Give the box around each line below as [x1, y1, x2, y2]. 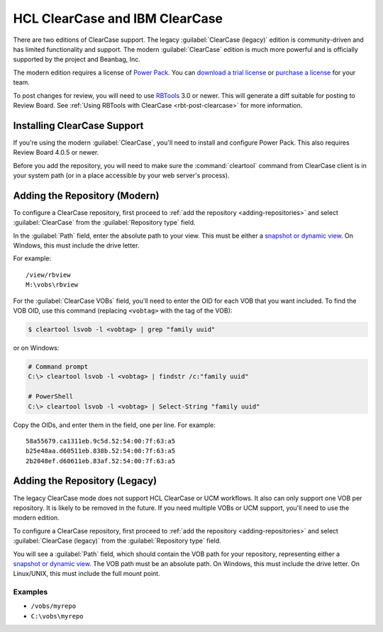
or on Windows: [13, 343, 60, 352]
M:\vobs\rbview [26, 281, 79, 289]
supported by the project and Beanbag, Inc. [13, 55, 141, 64]
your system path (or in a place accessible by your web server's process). [13, 171, 230, 179]
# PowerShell [28, 392, 74, 401]
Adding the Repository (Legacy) [13, 475, 157, 487]
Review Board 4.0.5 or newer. [13, 148, 99, 157]
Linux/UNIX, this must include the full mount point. [13, 570, 160, 578]
